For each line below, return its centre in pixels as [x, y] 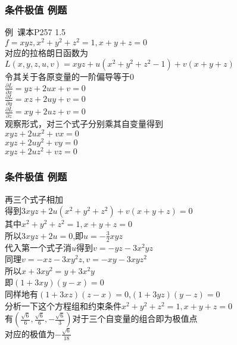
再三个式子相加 [34, 199]
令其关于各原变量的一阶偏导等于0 [69, 77]
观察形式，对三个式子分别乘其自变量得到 [84, 123]
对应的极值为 [30, 333]
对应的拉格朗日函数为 [46, 52]
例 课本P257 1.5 [35, 32]
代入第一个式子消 [38, 247]
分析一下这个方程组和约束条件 [63, 305]
